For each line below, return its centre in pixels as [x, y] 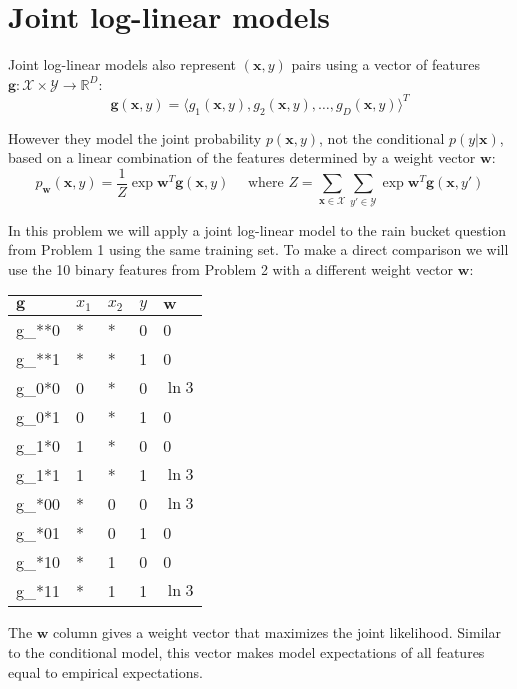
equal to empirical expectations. [105, 671]
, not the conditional [382, 137]
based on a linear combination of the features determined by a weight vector [242, 157]
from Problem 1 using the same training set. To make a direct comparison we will [258, 249]
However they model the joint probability [135, 137]
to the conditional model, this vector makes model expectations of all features [246, 651]
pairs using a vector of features [386, 64]
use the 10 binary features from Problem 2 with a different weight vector [231, 268]
